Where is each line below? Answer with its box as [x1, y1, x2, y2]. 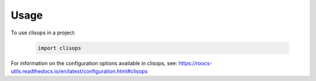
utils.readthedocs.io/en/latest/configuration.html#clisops [11, 68, 148, 75]
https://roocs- [178, 59, 212, 66]
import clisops [37, 44, 81, 51]
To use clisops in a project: [11, 29, 76, 36]
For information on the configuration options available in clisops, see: [11, 59, 178, 66]
